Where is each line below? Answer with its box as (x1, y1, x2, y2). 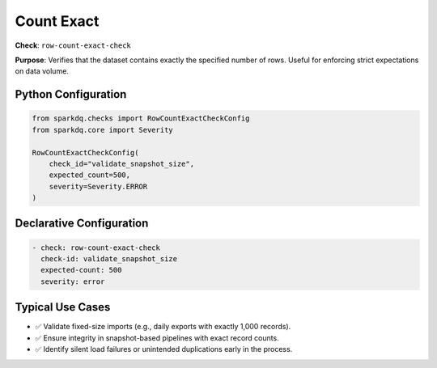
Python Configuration (15, 87, 127, 101)
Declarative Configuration (15, 217, 149, 231)
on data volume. (15, 66, 69, 76)
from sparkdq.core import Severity (32, 125, 173, 134)
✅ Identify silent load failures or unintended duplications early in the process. (35, 345, 293, 354)
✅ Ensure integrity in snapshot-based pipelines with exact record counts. (35, 332, 279, 343)
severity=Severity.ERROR (49, 182, 148, 191)
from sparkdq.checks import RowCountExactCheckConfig (32, 114, 250, 123)
